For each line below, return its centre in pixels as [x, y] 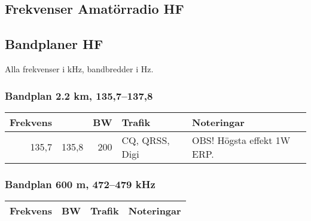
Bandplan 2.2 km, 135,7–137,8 [79, 95]
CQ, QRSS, [146, 140]
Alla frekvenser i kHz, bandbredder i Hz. [79, 68]
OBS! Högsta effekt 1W [241, 140]
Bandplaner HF [54, 44]
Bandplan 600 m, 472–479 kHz [80, 184]
